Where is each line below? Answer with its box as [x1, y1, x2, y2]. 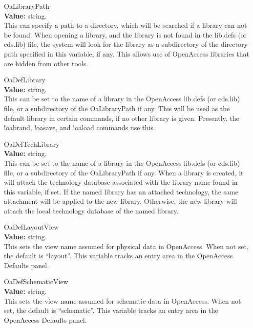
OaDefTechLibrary [4, 138, 60, 149]
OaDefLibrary [4, 75, 45, 85]
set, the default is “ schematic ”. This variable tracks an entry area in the [4, 305, 218, 315]
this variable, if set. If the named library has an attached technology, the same [4, 186, 238, 196]
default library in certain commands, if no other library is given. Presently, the [4, 113, 239, 123]
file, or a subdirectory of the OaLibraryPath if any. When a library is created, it [4, 167, 244, 177]
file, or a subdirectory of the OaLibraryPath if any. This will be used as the [4, 103, 230, 113]
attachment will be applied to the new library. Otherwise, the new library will [4, 196, 237, 206]
